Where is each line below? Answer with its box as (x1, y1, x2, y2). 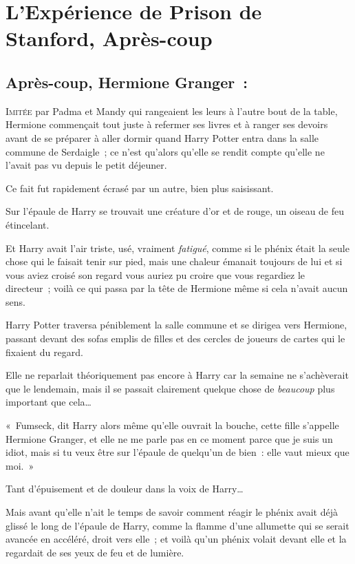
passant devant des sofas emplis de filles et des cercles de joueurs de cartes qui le (6, 331, 345, 346)
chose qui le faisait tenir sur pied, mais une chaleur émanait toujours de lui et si (6, 254, 343, 269)
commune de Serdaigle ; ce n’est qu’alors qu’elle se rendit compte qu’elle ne (6, 144, 325, 158)
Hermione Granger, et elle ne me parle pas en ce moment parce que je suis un (6, 431, 333, 446)
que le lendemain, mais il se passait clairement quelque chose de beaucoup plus (6, 381, 335, 395)
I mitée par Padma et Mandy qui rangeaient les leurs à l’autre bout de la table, (6, 103, 338, 118)
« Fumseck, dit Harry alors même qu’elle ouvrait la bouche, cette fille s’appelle (6, 418, 339, 432)
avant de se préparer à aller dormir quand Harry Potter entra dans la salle (6, 130, 319, 145)
